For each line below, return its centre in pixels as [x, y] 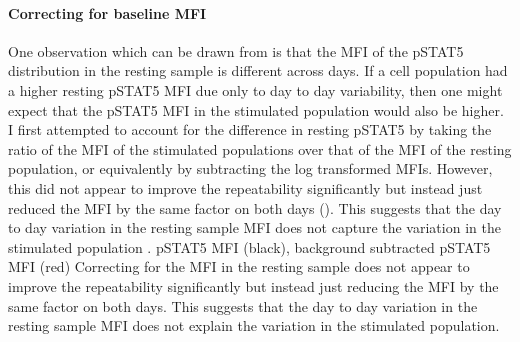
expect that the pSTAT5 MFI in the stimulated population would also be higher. [256, 109]
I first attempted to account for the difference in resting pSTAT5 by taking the [250, 129]
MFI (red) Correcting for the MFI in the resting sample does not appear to [239, 266]
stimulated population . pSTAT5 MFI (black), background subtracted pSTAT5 [249, 246]
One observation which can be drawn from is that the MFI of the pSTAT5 [236, 50]
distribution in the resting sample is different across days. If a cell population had [258, 70]
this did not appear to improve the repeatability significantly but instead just [245, 187]
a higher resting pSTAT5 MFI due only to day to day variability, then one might [255, 89]
